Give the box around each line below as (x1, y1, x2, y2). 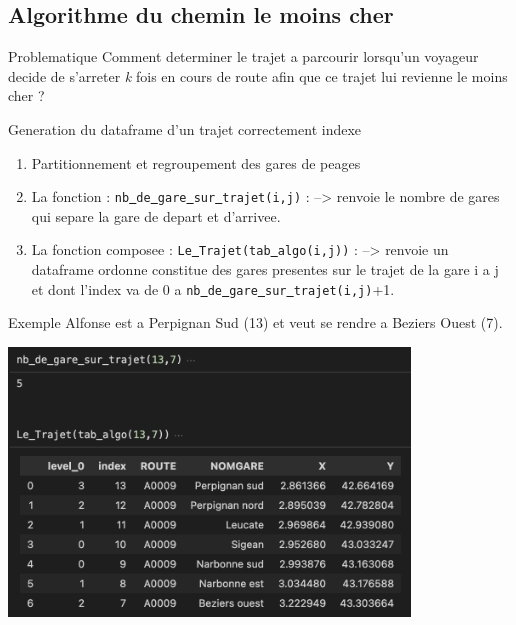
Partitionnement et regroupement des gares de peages (31, 152, 361, 173)
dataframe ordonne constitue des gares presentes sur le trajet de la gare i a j (31, 259, 499, 280)
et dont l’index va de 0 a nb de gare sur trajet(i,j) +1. (31, 278, 395, 299)
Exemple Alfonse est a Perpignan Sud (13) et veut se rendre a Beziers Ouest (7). (8, 312, 503, 333)
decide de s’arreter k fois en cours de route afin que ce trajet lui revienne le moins (8, 65, 508, 86)
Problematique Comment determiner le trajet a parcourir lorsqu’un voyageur (8, 46, 479, 67)
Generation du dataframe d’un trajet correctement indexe (8, 118, 362, 139)
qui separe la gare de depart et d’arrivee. (31, 205, 281, 226)
